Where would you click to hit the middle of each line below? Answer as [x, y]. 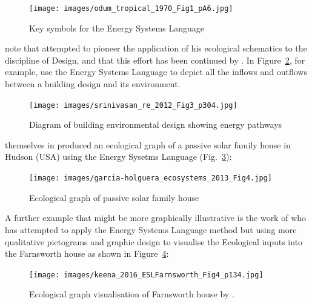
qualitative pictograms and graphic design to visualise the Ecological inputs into [154, 241]
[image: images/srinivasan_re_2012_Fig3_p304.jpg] [133, 105]
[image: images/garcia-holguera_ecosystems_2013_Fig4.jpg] [151, 178]
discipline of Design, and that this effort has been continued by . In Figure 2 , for [155, 60]
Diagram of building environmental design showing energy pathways [156, 124]
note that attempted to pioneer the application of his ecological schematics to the [156, 48]
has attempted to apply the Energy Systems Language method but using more [151, 229]
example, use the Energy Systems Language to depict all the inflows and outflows [156, 72]
